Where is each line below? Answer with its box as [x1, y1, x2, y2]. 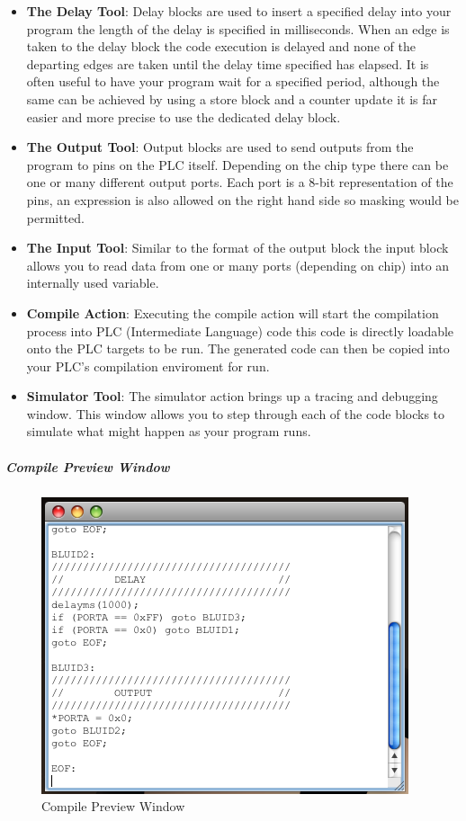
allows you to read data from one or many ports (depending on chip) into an [26, 255, 450, 274]
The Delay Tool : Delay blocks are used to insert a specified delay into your [26, 2, 452, 20]
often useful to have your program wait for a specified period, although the [26, 72, 440, 91]
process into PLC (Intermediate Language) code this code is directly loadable [26, 321, 454, 340]
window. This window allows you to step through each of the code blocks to [26, 404, 445, 423]
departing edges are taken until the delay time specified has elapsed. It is [26, 54, 429, 73]
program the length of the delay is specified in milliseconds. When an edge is [26, 19, 450, 38]
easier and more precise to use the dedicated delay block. [26, 107, 341, 126]
